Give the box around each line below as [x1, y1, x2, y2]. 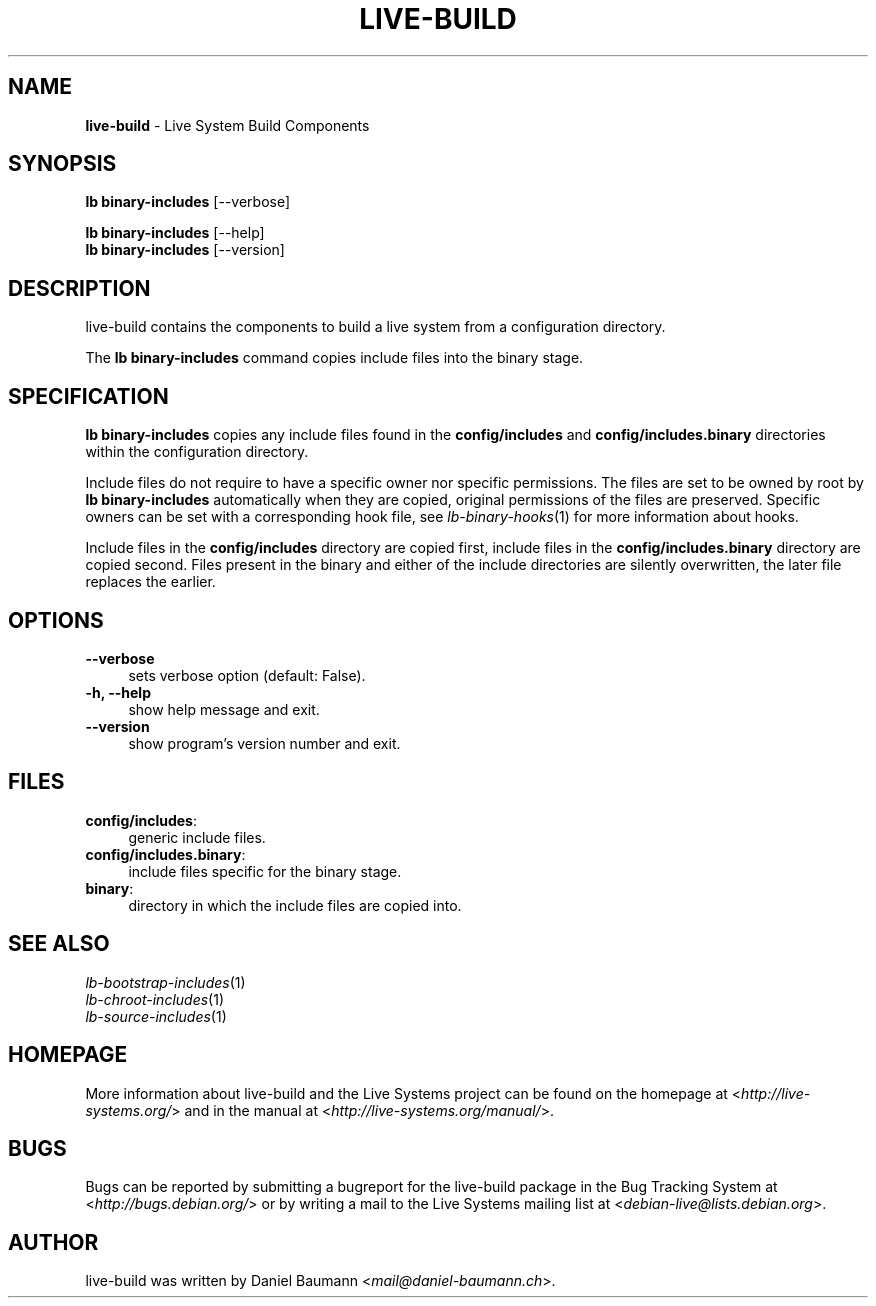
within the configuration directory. [85, 443, 309, 461]
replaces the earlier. [85, 573, 216, 591]
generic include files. [128, 828, 266, 846]
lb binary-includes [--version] [85, 241, 285, 259]
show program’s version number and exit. [128, 734, 401, 752]
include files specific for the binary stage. [128, 862, 402, 880]
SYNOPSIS [8, 151, 117, 177]
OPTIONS [8, 607, 104, 633]
